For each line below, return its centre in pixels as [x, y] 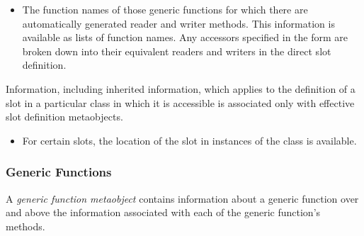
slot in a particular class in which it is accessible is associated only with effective [180, 102]
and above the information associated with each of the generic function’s [163, 212]
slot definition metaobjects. [64, 117]
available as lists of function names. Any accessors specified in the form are [185, 37]
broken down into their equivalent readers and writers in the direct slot [177, 51]
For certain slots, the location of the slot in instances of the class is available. [189, 140]
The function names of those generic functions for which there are [165, 9]
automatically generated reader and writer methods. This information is [178, 23]
